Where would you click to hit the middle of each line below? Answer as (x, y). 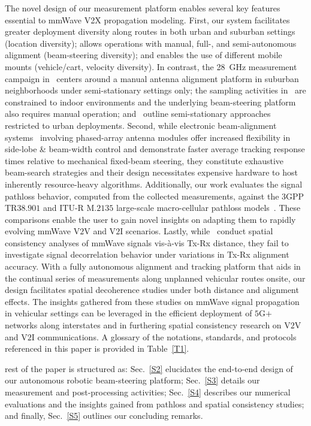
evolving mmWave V (43, 231)
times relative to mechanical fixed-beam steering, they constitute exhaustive (144, 160)
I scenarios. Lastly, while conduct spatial (197, 231)
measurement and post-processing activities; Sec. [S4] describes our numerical (148, 392)
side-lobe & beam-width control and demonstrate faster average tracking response (155, 149)
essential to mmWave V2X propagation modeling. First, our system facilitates (147, 19)
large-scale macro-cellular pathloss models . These (208, 208)
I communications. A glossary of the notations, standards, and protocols (164, 336)
